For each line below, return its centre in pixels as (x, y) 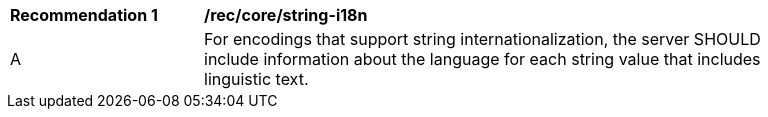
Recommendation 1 (84, 15)
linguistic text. (256, 79)
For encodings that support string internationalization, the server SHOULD (482, 39)
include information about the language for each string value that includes (482, 59)
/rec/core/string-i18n (286, 15)
